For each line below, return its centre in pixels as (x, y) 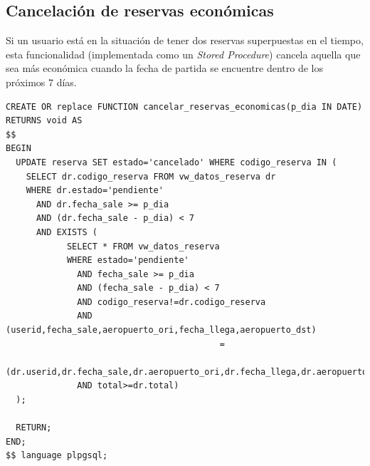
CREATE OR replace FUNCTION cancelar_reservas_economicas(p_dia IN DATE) (184, 107)
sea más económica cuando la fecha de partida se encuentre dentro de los (165, 68)
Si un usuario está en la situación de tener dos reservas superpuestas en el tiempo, (185, 40)
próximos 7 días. (41, 82)
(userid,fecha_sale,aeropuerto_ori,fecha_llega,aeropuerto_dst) (161, 330)
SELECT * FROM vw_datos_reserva (143, 246)
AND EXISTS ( (67, 232)
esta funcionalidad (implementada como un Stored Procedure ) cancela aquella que (183, 54)
